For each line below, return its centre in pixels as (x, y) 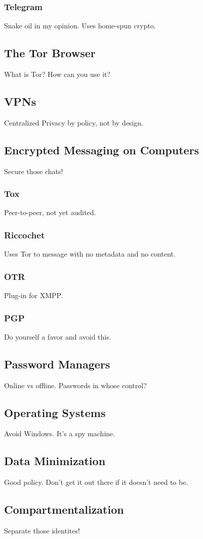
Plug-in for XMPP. (33, 295)
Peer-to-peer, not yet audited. (50, 212)
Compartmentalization (64, 509)
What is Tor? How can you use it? (57, 74)
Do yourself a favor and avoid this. (58, 336)
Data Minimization (55, 461)
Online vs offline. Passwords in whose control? (75, 385)
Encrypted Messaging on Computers (102, 150)
